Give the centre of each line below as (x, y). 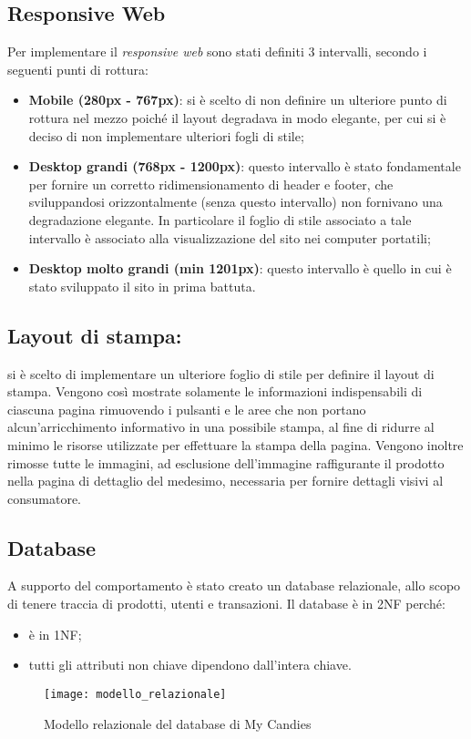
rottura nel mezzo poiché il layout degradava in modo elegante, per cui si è (237, 117)
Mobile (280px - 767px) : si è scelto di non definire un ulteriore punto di (238, 100)
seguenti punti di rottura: (78, 69)
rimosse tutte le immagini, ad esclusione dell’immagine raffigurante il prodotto (226, 462)
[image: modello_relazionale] (135, 694)
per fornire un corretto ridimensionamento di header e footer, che (211, 184)
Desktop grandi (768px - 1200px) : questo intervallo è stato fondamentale (245, 166)
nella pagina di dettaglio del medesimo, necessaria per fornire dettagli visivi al (225, 481)
